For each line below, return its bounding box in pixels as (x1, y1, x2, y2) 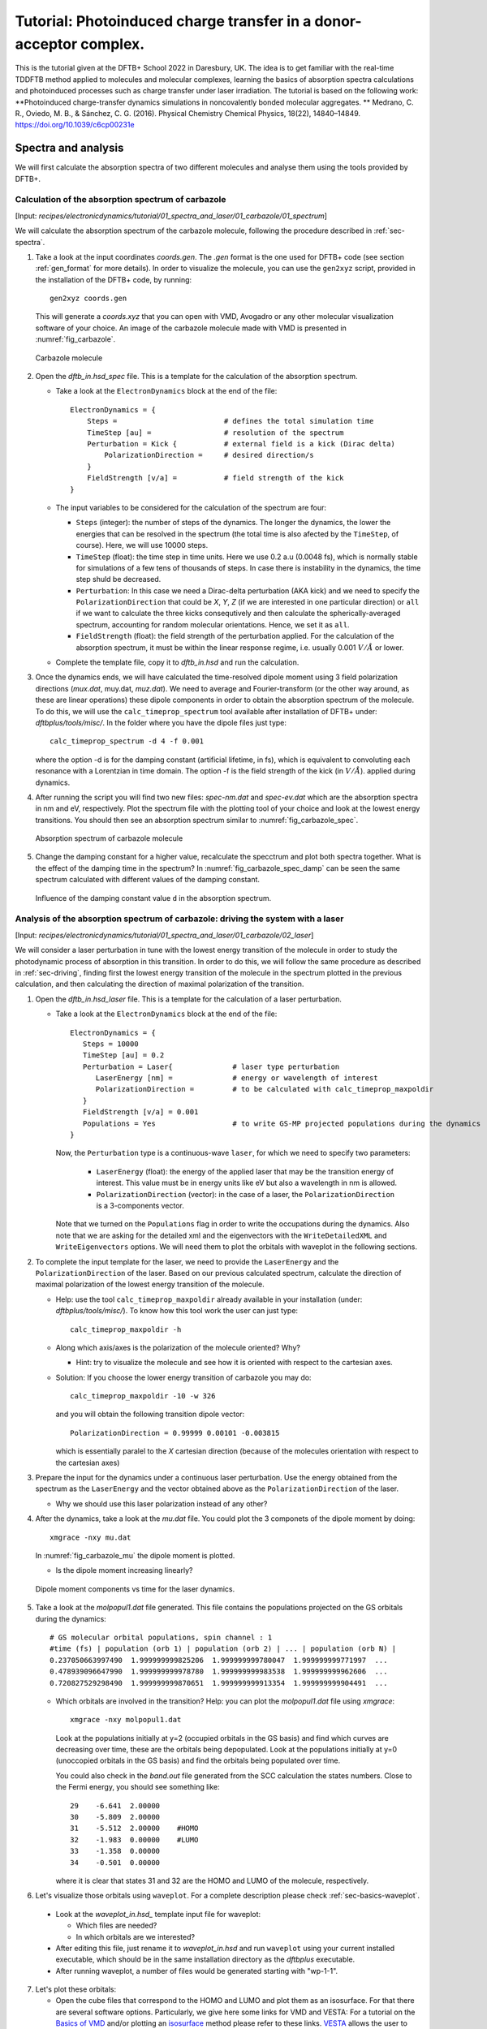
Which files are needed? (75, 1920, 157, 1931)
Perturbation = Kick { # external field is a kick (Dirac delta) (86, 439, 395, 448)
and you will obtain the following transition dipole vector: (55, 1409, 245, 1419)
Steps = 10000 (82, 1039, 139, 1049)
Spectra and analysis (15, 141, 124, 155)
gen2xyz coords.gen (50, 294, 127, 304)
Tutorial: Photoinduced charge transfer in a (15, 12, 312, 30)
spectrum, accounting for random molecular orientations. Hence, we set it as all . (75, 619, 350, 629)
